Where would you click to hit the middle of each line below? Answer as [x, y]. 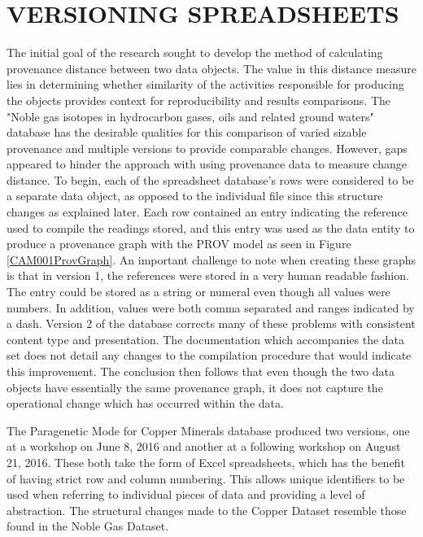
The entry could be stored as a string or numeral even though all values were [198, 292]
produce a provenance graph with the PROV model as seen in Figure [179, 244]
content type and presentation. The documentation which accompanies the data [206, 339]
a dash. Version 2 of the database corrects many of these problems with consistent [211, 323]
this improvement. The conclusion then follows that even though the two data [201, 371]
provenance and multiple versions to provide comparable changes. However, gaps [207, 148]
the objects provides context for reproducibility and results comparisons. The [199, 100]
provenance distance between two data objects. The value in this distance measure [212, 68]
